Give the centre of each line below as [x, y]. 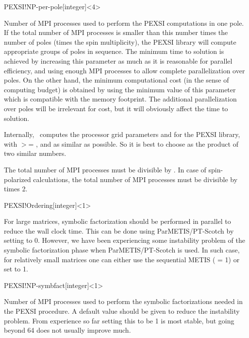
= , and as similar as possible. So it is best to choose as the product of [133, 144]
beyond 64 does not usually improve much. [67, 330]
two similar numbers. [35, 153]
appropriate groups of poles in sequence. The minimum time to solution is [114, 51]
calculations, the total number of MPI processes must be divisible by [135, 179]
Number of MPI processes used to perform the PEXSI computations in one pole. [124, 23]
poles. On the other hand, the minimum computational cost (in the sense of [116, 80]
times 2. [16, 189]
